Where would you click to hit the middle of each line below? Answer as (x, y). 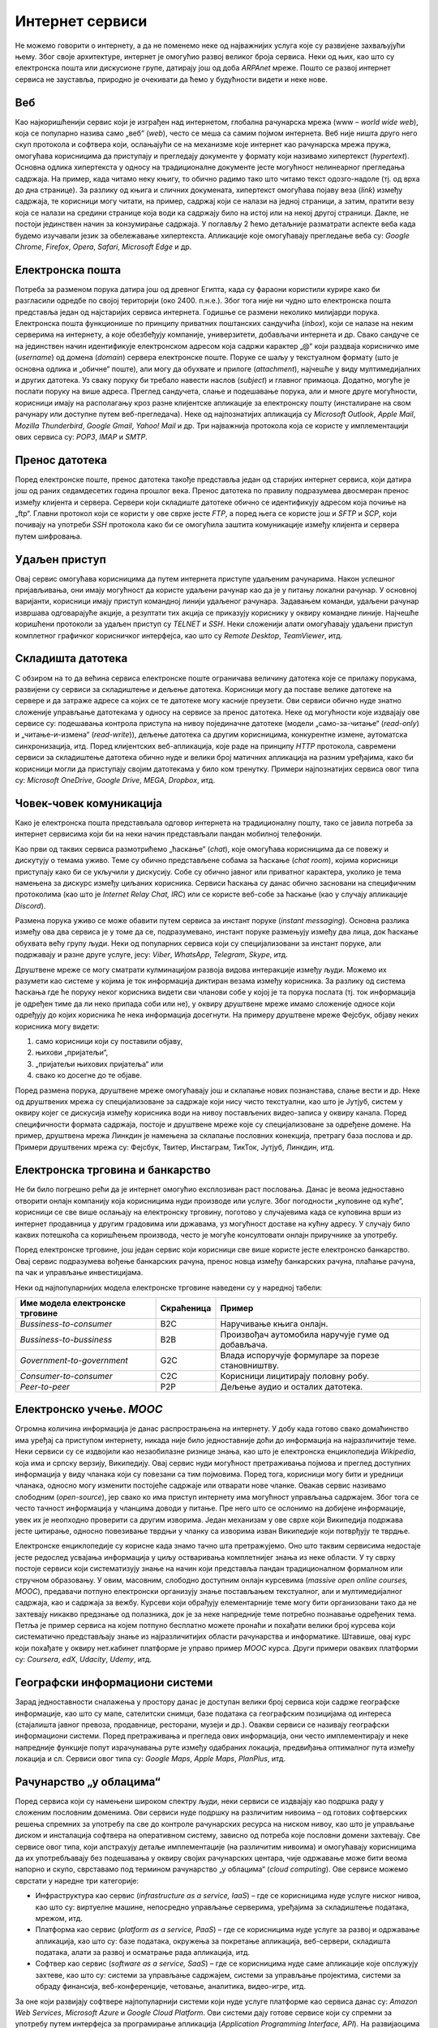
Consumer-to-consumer (66, 1376)
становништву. (250, 1365)
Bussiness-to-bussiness (66, 1339)
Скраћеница (186, 1308)
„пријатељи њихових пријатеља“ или (99, 1063)
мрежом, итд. (59, 1918)
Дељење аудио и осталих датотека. (292, 1386)
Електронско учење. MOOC (89, 1409)
